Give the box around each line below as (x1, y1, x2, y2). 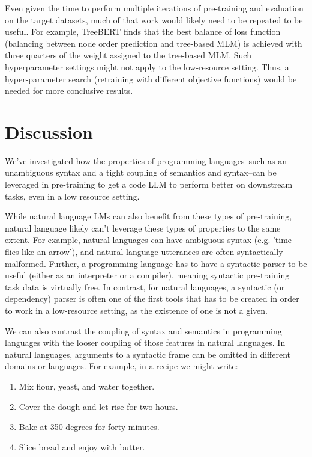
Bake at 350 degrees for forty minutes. (19, 420, 160, 433)
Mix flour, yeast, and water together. (19, 379, 155, 392)
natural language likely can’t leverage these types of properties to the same (5, 221, 281, 234)
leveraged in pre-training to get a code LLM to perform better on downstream (5, 178, 293, 191)
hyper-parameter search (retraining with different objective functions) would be (5, 72, 297, 85)
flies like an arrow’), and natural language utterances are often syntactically (5, 245, 283, 258)
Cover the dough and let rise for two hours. (19, 400, 178, 413)
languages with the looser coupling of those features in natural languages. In (5, 336, 286, 349)
